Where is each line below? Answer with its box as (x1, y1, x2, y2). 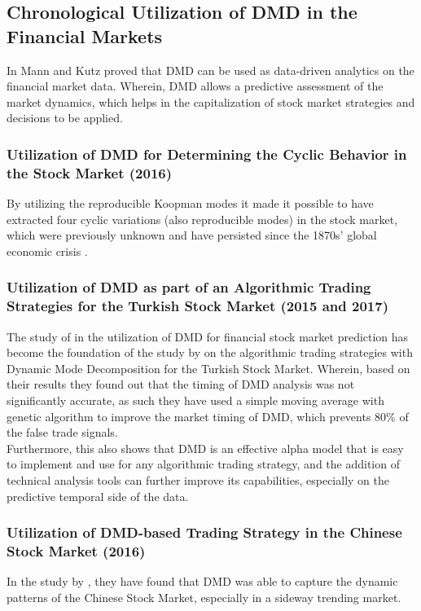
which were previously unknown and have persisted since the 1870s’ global (7, 226, 377, 244)
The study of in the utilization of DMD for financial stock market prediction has (7, 327, 409, 345)
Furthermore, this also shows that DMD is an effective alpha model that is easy (7, 439, 404, 456)
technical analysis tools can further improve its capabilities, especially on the (7, 471, 389, 488)
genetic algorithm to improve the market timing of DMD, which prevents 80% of (7, 407, 409, 424)
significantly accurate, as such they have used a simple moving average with (7, 392, 384, 408)
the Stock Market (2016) (7, 162, 173, 182)
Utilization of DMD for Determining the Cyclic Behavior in (7, 143, 407, 164)
